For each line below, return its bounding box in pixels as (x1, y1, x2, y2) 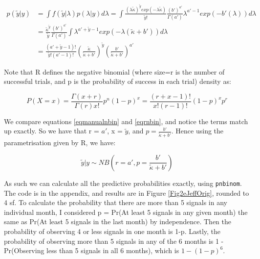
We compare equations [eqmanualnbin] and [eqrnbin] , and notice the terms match (4, 116, 248, 126)
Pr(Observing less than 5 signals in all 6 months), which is (4, 245, 179, 256)
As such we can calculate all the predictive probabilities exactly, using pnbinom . (4, 178, 242, 188)
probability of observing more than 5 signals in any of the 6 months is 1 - (4, 235, 224, 246)
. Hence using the (171, 126, 224, 136)
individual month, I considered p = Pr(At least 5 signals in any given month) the (4, 207, 248, 217)
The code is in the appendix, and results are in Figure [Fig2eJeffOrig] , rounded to (4, 187, 249, 198)
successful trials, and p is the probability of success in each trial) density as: (4, 76, 231, 86)
